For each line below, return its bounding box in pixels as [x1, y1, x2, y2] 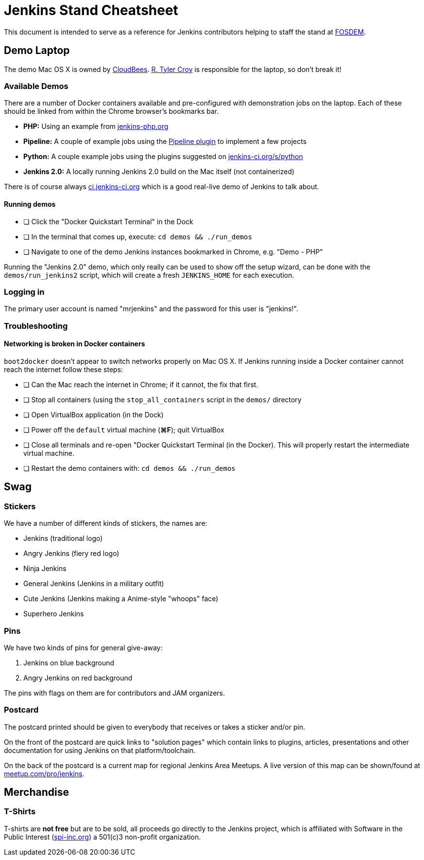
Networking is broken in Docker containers [4, 340, 145, 348]
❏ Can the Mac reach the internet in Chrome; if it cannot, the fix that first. [23, 380, 258, 389]
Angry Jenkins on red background [23, 673, 133, 682]
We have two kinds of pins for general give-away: [4, 643, 163, 652]
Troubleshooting [4, 321, 68, 331]
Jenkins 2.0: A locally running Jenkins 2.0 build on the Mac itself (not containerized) [23, 167, 295, 176]
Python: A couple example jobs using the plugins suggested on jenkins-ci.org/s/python [23, 152, 303, 161]
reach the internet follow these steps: [4, 365, 123, 374]
